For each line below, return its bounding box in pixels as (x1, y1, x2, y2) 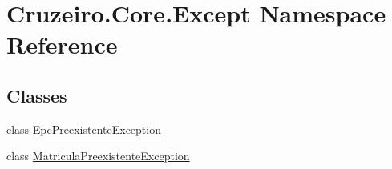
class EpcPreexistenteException (6, 120, 161, 137)
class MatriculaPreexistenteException (6, 147, 190, 164)
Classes (6, 82, 67, 107)
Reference (6, 28, 118, 61)
